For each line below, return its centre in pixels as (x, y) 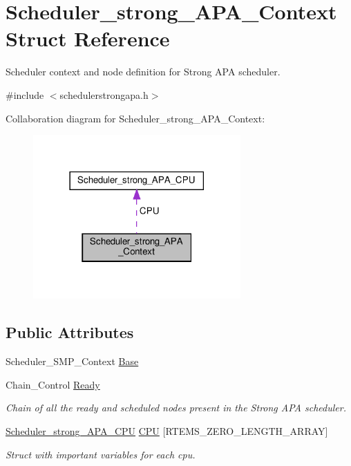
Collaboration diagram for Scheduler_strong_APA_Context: (135, 118)
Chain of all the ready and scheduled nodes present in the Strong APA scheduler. (176, 408)
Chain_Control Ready (53, 384)
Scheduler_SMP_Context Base (72, 361)
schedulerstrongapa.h (104, 94)
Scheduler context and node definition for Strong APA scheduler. (143, 72)
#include (25, 94)
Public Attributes (70, 332)
